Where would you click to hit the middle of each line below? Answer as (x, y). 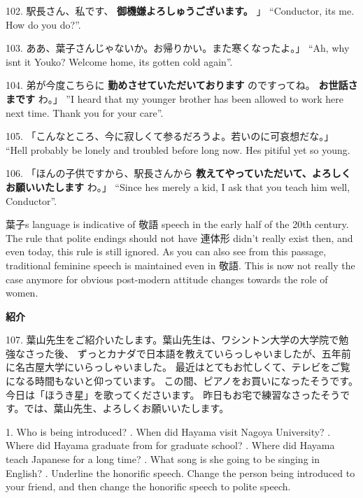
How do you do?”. (43, 24)
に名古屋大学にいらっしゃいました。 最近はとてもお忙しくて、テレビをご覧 (178, 367)
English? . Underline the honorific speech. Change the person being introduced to (180, 472)
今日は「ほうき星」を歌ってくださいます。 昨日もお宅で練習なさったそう (173, 394)
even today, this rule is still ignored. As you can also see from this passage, (166, 251)
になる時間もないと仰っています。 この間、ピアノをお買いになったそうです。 (182, 381)
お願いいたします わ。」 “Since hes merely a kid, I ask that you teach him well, (178, 186)
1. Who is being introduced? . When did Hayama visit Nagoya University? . (168, 431)
